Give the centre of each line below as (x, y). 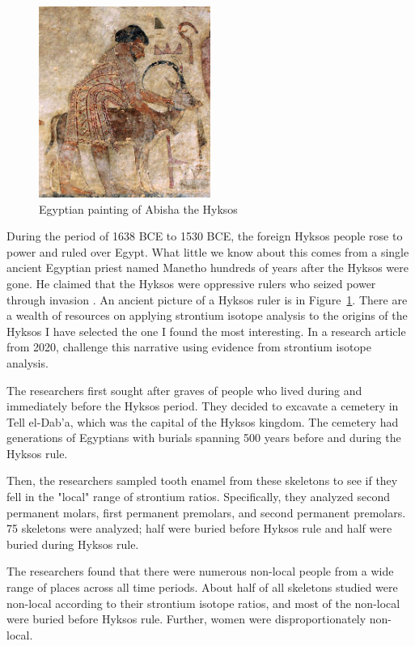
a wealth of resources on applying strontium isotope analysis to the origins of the (207, 315)
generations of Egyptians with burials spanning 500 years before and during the (204, 438)
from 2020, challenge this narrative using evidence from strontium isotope (189, 347)
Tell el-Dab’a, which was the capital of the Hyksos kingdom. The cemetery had (203, 421)
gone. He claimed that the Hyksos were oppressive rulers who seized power (191, 283)
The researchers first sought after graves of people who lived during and (184, 390)
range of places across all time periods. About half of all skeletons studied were (202, 587)
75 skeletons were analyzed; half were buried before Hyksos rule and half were (199, 528)
